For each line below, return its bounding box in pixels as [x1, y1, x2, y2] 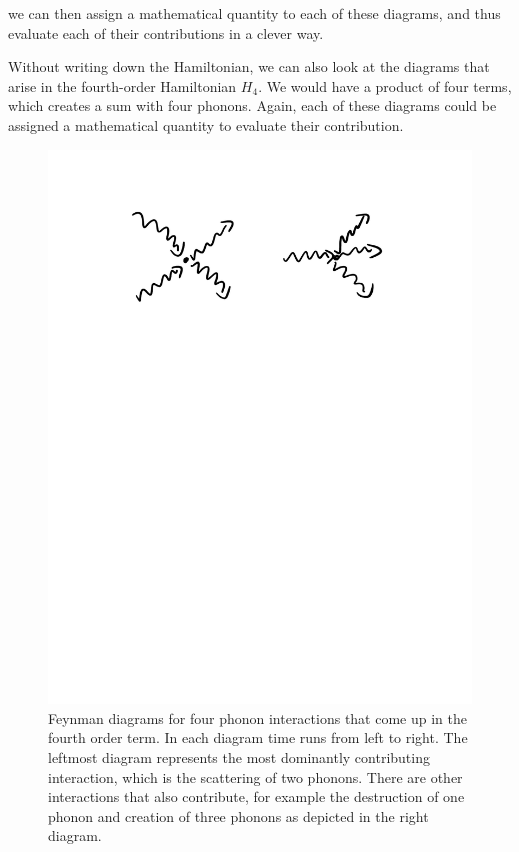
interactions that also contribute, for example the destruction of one [48, 786, 465, 807]
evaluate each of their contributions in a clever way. [8, 22, 324, 43]
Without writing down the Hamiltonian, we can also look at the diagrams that [8, 56, 490, 77]
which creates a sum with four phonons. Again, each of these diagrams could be [8, 95, 497, 116]
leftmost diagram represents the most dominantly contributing [48, 747, 430, 767]
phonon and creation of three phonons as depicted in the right [48, 805, 429, 826]
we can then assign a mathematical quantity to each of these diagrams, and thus [8, 3, 501, 23]
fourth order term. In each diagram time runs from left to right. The [48, 727, 468, 748]
